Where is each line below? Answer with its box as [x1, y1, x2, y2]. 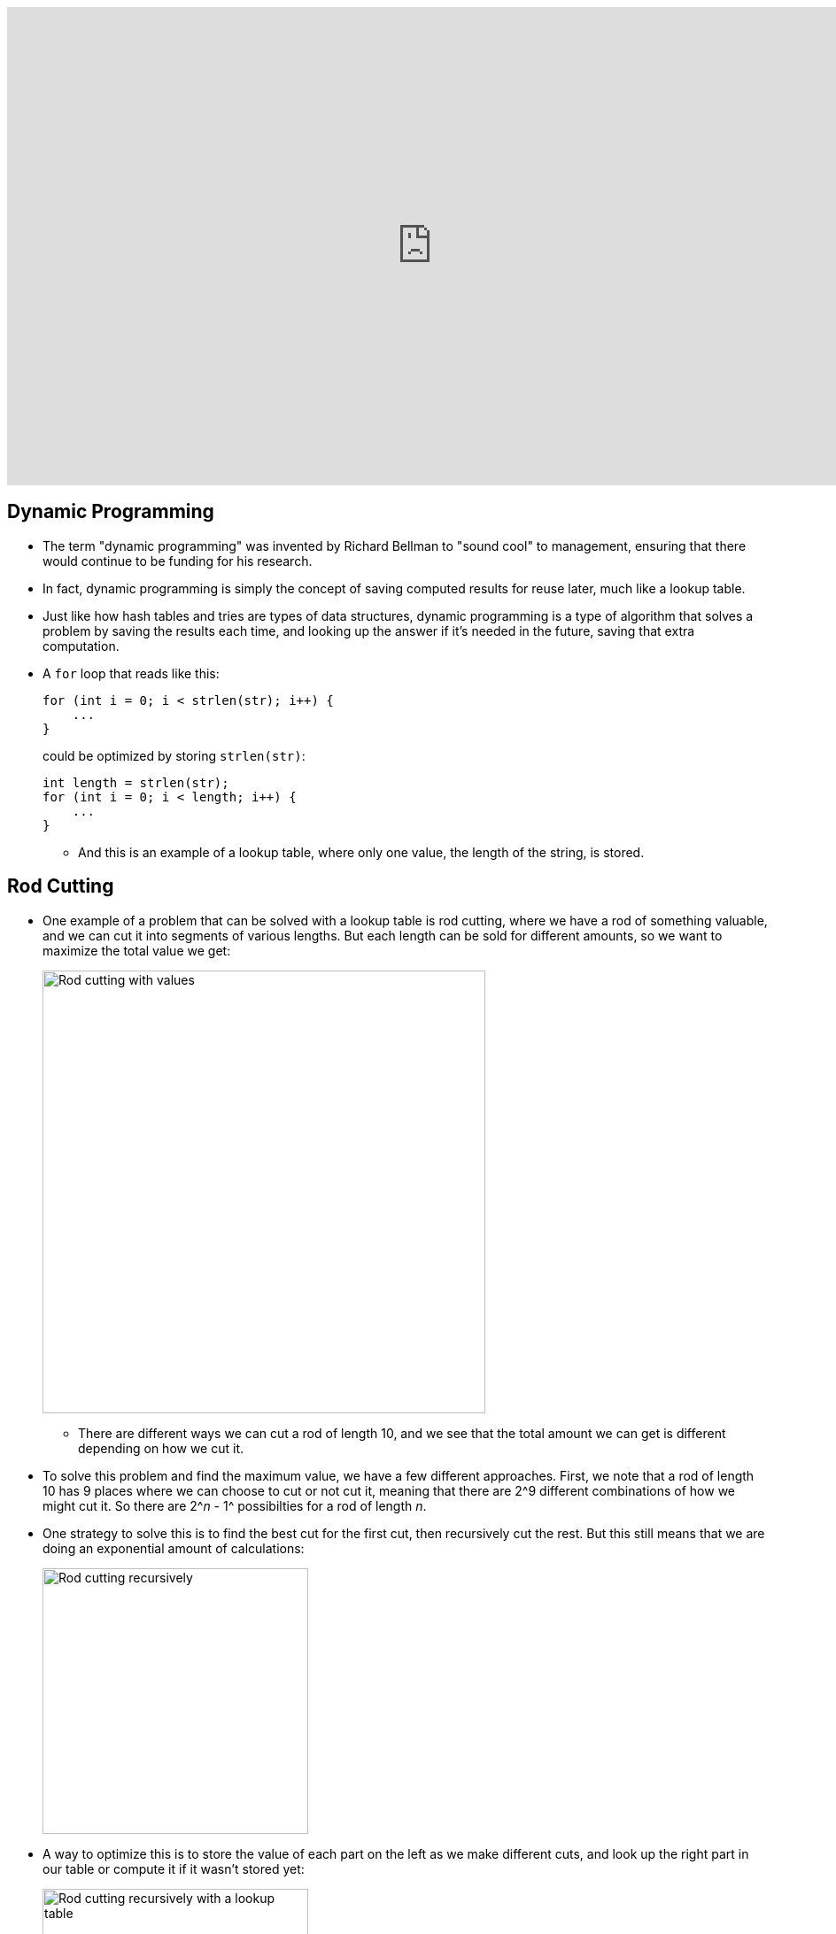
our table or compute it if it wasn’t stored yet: [43, 1861, 305, 1876]
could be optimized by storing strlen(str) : [43, 747, 306, 763]
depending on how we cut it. [78, 1440, 244, 1456]
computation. [43, 638, 120, 654]
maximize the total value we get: [43, 942, 231, 958]
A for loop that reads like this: [43, 665, 220, 681]
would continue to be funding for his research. [43, 553, 313, 569]
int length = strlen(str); [43, 775, 229, 790]
